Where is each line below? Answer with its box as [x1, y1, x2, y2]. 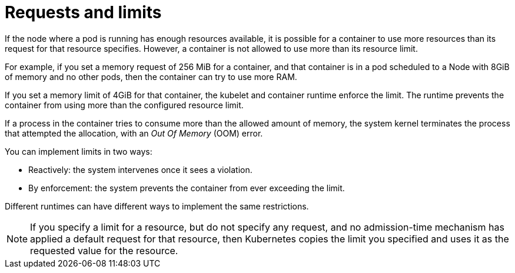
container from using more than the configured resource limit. [5, 99, 244, 110]
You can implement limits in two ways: [5, 146, 152, 157]
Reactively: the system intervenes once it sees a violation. [28, 164, 252, 175]
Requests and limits [5, 2, 162, 22]
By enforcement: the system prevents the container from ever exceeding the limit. [28, 182, 345, 193]
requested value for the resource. [30, 244, 178, 257]
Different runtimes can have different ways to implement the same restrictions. [5, 201, 309, 211]
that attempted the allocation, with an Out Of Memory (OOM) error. [5, 128, 263, 138]
